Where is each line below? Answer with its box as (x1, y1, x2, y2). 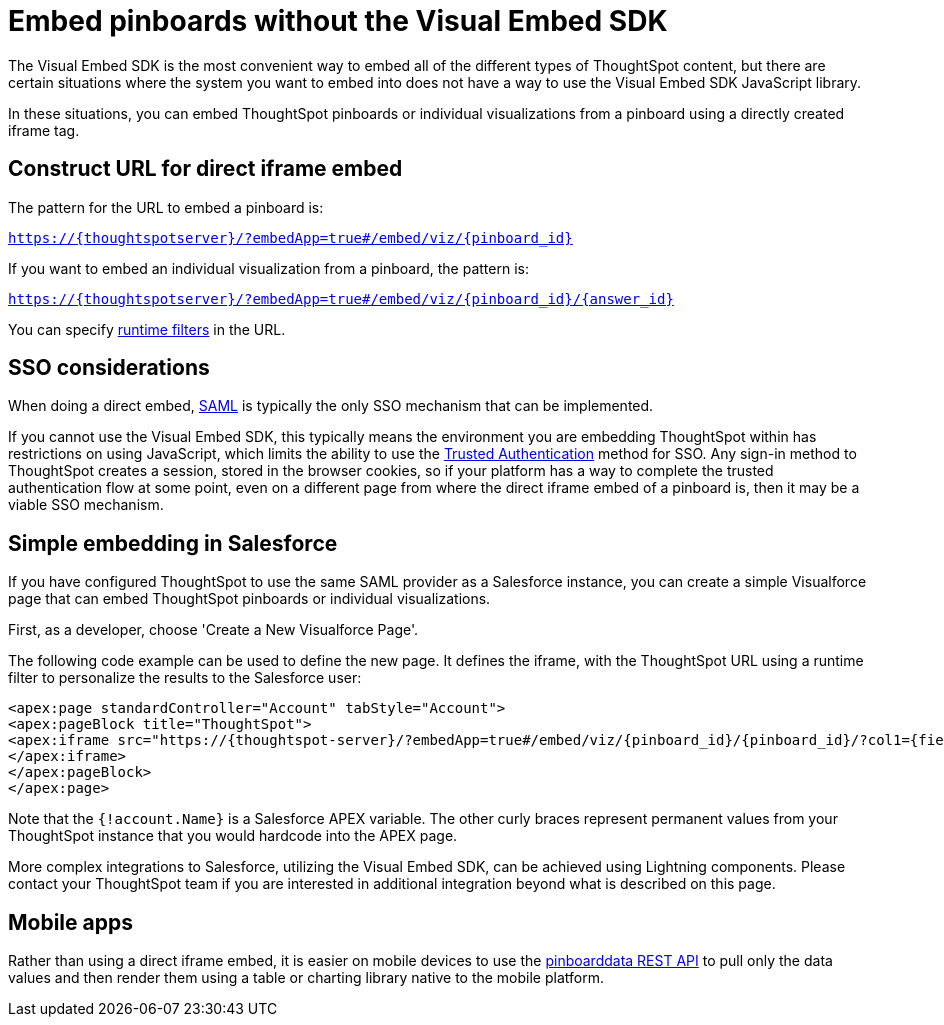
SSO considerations (8, 355, 210, 381)
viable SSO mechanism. (8, 496, 164, 514)
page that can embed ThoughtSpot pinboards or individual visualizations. (8, 590, 491, 608)
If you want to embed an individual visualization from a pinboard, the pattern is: (8, 259, 529, 277)
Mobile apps (8, 909, 133, 935)
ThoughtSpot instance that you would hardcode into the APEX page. (8, 827, 458, 845)
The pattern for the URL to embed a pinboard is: (8, 198, 324, 216)
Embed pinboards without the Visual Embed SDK (8, 4, 668, 38)
